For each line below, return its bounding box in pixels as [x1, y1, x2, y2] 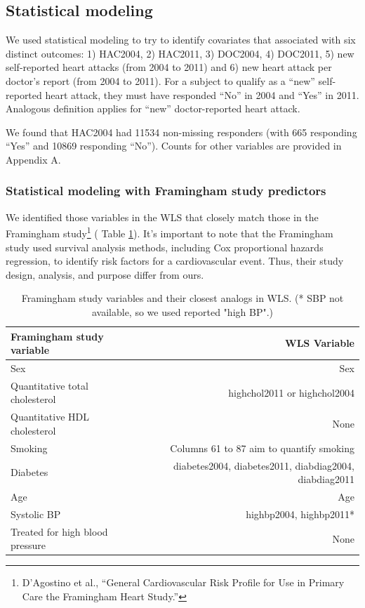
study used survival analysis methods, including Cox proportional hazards [6, 239, 324, 254]
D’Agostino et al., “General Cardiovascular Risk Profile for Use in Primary [22, 575, 345, 590]
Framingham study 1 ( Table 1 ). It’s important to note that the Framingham [6, 224, 333, 241]
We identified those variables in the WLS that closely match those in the [6, 209, 319, 224]
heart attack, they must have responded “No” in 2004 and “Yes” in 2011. [45, 87, 359, 102]
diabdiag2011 [298, 472, 354, 487]
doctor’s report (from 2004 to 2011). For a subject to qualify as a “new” [6, 73, 315, 88]
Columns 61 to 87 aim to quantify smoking [170, 440, 354, 455]
